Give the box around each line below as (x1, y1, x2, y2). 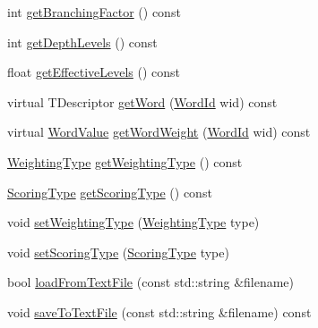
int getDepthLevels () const (7, 32, 158, 51)
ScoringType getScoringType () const (7, 182, 212, 201)
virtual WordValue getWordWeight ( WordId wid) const (7, 122, 311, 141)
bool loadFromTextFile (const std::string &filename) (7, 273, 295, 291)
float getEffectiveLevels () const (7, 63, 181, 81)
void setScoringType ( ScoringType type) (7, 242, 229, 261)
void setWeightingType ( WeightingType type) (7, 213, 260, 231)
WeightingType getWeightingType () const (7, 152, 243, 171)
